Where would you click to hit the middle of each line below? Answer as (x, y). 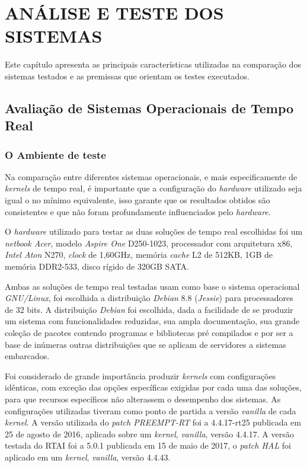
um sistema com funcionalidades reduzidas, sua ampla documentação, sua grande (152, 321)
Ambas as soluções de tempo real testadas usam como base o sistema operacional (152, 286)
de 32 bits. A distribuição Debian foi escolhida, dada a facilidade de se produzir (149, 309)
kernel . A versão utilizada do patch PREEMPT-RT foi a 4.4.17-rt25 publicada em (153, 422)
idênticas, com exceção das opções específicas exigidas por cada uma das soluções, (153, 387)
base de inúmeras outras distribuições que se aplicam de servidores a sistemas (145, 344)
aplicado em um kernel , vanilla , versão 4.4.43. (88, 457)
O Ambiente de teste (55, 154)
